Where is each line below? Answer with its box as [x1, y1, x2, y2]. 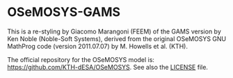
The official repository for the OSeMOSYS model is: [7, 55, 155, 63]
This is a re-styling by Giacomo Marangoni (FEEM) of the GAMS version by [7, 27, 221, 36]
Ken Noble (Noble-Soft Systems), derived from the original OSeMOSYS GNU [7, 34, 227, 42]
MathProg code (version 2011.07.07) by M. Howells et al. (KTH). [7, 42, 188, 50]
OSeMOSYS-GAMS [7, 4, 120, 20]
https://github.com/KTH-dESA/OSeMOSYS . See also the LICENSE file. [7, 63, 209, 71]
